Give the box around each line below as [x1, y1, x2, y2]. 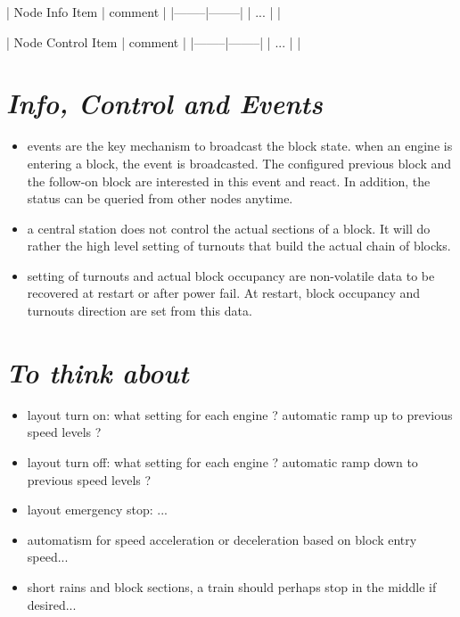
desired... [27, 595, 77, 613]
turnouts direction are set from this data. [27, 301, 252, 320]
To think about [6, 353, 189, 391]
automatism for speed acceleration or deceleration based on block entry [27, 530, 417, 548]
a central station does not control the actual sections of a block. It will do [27, 218, 431, 237]
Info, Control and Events [6, 85, 323, 122]
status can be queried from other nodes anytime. [27, 189, 293, 208]
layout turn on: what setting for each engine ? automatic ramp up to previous [27, 405, 453, 424]
